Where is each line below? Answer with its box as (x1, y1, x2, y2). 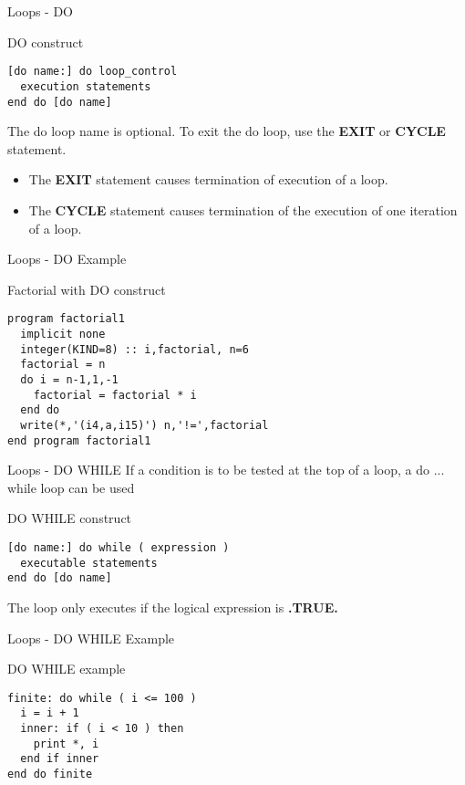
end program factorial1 (7, 434, 151, 447)
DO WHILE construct (7, 508, 132, 528)
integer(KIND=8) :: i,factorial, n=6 (20, 342, 249, 356)
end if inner (20, 752, 99, 766)
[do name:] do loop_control (7, 65, 178, 78)
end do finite (7, 768, 93, 781)
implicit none (20, 327, 106, 340)
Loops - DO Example (7, 249, 127, 268)
